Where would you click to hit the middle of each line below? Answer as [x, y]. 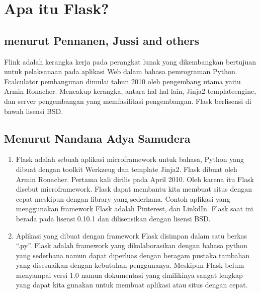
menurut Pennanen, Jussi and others [102, 40]
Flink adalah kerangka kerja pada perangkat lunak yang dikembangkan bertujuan [130, 61]
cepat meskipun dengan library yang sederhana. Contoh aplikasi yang [123, 198]
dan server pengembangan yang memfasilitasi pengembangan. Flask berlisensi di [128, 101]
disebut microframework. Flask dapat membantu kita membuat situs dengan [134, 189]
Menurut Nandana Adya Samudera [97, 138]
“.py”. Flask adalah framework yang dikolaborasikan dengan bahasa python [132, 245]
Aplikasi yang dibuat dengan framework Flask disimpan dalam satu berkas [132, 235]
